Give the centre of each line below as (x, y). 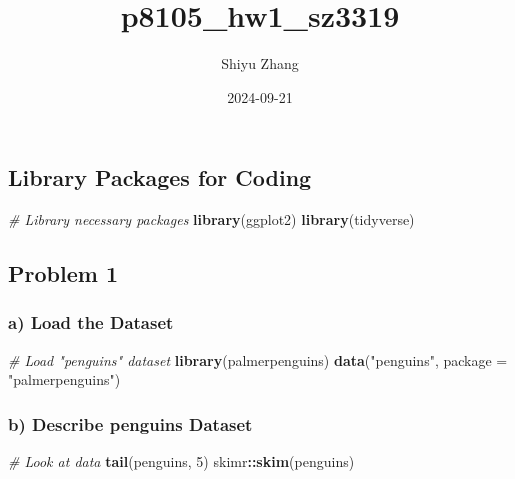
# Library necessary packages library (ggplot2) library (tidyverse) (211, 219)
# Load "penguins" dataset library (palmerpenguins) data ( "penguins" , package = (258, 359)
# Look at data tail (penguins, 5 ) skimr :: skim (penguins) (181, 461)
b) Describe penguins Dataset (130, 423)
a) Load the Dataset (91, 322)
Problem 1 (63, 273)
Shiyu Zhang (260, 63)
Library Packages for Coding (160, 177)
